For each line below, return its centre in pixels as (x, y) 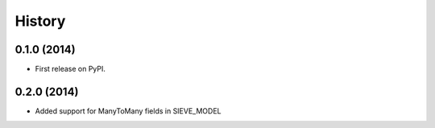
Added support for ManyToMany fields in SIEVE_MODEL (128, 111)
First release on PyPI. (70, 69)
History (40, 21)
